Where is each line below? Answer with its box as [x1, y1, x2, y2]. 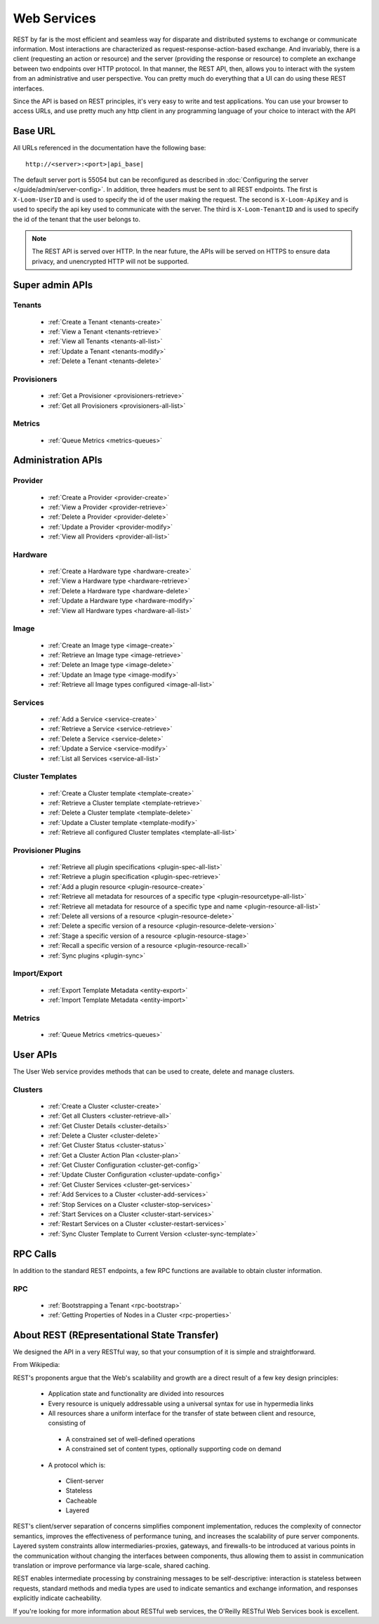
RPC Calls [13, 1248, 57, 1260]
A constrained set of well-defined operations [65, 1434, 196, 1443]
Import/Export [13, 969, 62, 979]
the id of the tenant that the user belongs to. [13, 215, 140, 223]
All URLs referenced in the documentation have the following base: [13, 144, 206, 152]
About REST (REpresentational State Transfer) [13, 1329, 219, 1341]
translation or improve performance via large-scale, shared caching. [13, 1562, 211, 1570]
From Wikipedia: [13, 1361, 60, 1369]
